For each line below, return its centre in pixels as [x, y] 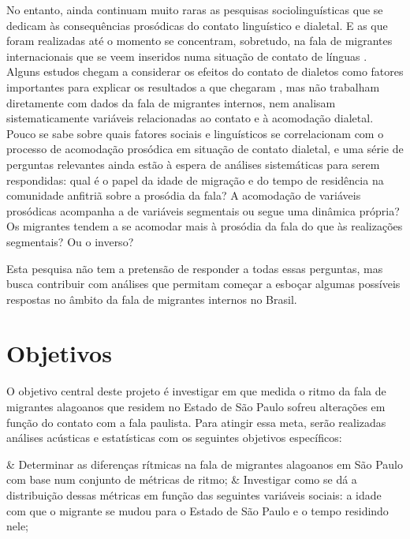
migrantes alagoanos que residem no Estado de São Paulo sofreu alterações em [196, 406]
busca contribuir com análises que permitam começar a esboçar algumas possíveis [203, 284]
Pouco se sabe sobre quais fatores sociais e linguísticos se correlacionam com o [195, 133]
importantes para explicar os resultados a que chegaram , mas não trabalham [193, 86]
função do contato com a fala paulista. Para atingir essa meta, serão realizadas [196, 422]
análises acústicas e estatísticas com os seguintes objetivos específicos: [174, 438]
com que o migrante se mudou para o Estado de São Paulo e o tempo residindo [198, 510]
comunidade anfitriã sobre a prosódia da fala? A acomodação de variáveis [184, 195]
